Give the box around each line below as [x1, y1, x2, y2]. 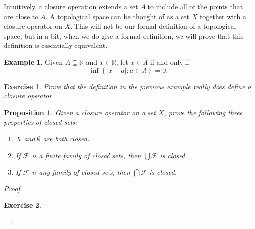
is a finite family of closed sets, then [32, 150, 141, 160]
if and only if [150, 56, 189, 67]
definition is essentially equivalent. [4, 40, 108, 50]
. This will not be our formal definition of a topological [70, 21, 236, 31]
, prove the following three [164, 107, 243, 117]
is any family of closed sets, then [32, 167, 130, 177]
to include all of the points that [147, 1, 243, 11]
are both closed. [43, 133, 90, 143]
